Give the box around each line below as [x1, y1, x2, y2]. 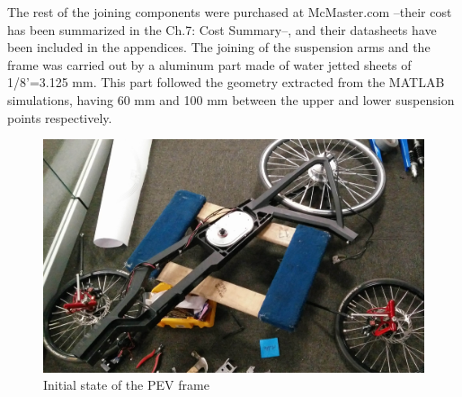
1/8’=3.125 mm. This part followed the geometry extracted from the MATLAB [7, 73, 445, 92]
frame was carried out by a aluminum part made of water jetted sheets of [7, 55, 412, 74]
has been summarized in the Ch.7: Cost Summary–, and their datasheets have [7, 20, 437, 39]
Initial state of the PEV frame [43, 375, 209, 394]
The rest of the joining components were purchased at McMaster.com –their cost [7, 3, 452, 21]
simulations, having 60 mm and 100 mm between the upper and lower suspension [7, 90, 455, 109]
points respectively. [7, 108, 112, 127]
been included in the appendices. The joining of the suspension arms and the [7, 38, 431, 57]
